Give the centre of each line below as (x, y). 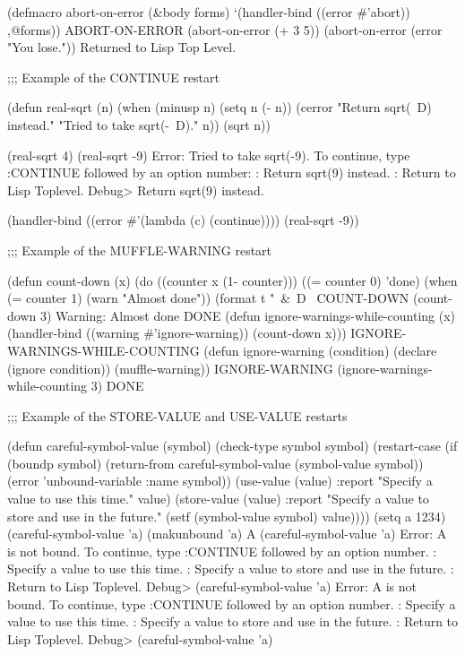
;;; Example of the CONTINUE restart (113, 77)
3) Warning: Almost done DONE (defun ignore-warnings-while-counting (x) (248, 315)
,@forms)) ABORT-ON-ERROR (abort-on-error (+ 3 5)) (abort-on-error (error (225, 29)
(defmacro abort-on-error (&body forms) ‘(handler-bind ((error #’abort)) (209, 12)
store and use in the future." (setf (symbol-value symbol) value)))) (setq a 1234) (227, 516)
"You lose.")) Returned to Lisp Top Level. (122, 47)
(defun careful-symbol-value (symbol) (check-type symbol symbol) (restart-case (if (232, 446)
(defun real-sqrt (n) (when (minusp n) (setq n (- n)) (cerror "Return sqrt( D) (220, 107)
